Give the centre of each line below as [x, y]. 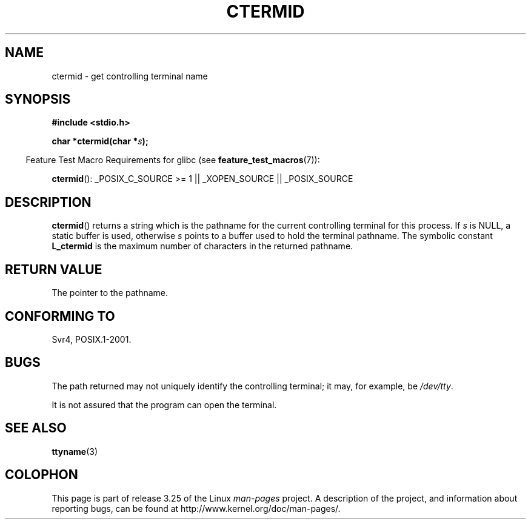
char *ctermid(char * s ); [100, 141]
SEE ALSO [36, 428]
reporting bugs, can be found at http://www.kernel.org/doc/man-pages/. [196, 508]
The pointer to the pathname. [110, 293]
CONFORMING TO [60, 316]
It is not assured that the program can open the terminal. [164, 405]
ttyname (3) [75, 451]
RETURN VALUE [54, 269]
